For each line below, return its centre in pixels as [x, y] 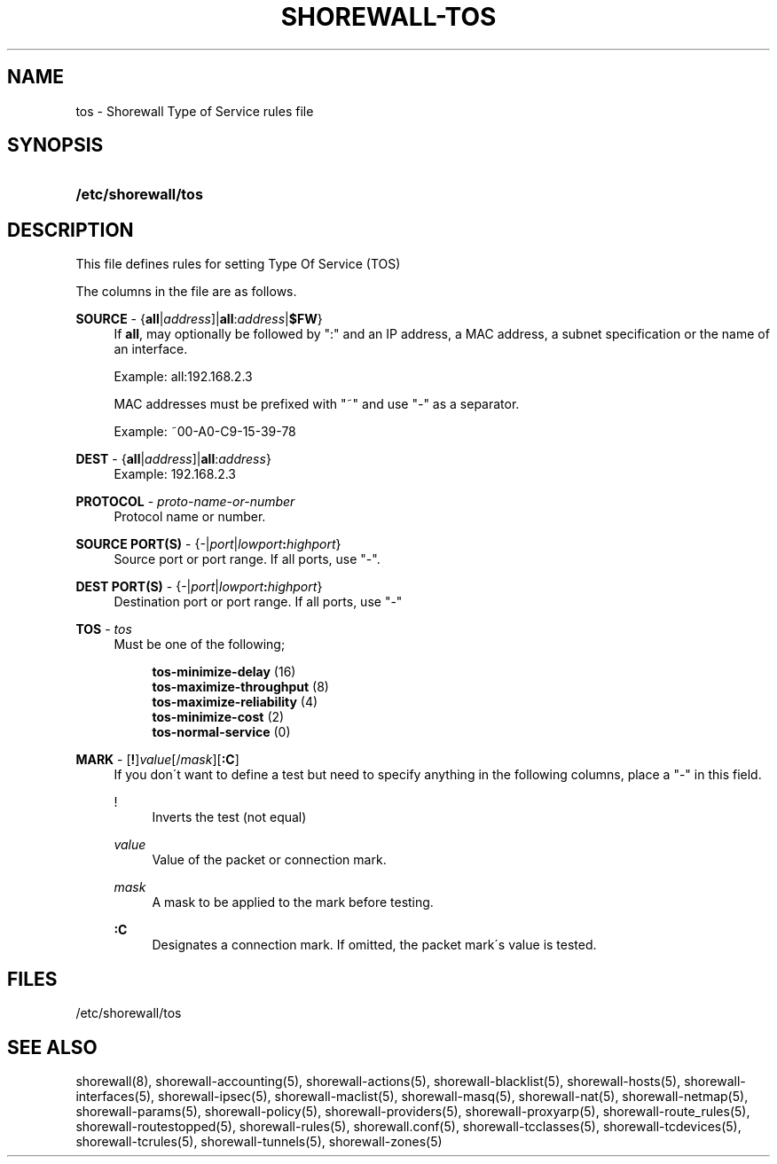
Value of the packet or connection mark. [269, 860]
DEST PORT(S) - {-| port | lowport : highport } [199, 587]
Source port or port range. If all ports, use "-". [247, 559]
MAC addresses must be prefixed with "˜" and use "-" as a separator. [317, 404]
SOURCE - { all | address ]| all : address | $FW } [199, 319]
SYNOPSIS [55, 145]
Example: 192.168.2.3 [175, 474]
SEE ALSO [52, 1047]
